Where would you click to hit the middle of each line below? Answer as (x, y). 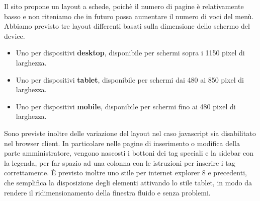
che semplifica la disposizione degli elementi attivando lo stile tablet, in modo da (128, 182)
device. (15, 36)
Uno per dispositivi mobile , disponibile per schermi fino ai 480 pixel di (126, 106)
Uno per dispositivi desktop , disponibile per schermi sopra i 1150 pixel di (130, 53)
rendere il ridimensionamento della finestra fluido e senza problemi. (107, 192)
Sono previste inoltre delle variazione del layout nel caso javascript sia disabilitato (130, 133)
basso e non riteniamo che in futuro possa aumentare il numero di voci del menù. (129, 16)
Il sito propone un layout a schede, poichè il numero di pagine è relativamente (124, 6)
